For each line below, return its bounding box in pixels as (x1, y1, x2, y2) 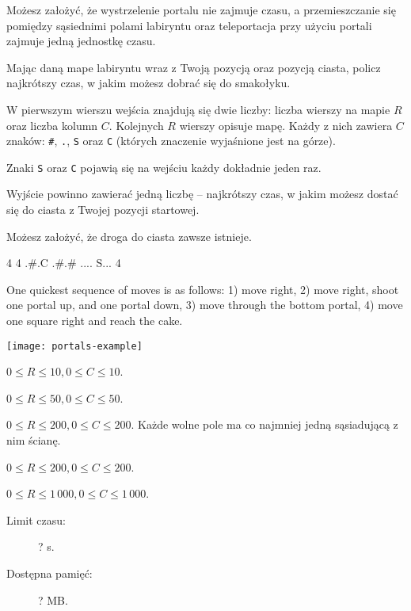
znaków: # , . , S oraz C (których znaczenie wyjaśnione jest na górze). (6, 132, 336, 149)
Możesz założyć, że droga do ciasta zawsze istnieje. (6, 227, 252, 244)
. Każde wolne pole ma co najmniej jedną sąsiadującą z (131, 416, 398, 433)
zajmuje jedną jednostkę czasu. (6, 32, 156, 49)
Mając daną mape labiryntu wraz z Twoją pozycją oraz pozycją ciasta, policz (6, 59, 381, 75)
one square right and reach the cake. (6, 312, 183, 329)
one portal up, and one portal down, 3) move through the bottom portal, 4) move (6, 296, 403, 313)
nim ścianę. (6, 432, 61, 449)
